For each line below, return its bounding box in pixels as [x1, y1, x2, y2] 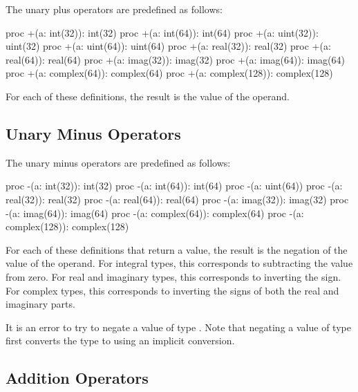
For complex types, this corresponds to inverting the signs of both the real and [6, 283, 339, 297]
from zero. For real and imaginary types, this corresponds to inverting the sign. [6, 269, 341, 283]
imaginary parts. [6, 297, 75, 311]
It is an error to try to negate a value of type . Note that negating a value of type [6, 319, 351, 334]
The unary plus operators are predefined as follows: [6, 2, 223, 16]
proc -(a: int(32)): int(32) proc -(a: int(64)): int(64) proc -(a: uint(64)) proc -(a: [6, 178, 343, 193]
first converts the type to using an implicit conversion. [6, 333, 235, 348]
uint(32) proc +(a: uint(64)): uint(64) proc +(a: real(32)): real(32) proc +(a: [6, 39, 331, 53]
